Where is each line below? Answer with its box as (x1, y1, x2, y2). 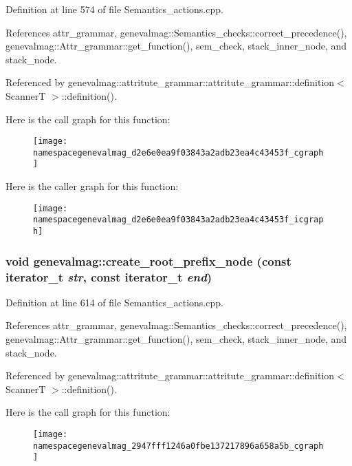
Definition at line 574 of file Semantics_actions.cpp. (5, 2, 223, 16)
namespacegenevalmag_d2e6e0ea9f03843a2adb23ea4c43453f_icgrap (33, 215, 324, 225)
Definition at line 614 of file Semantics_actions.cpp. (5, 295, 223, 309)
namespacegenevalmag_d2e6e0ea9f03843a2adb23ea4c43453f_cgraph (33, 147, 324, 158)
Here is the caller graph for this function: (5, 179, 179, 193)
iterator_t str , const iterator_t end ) (5, 268, 212, 285)
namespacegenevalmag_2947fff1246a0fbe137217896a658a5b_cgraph (33, 441, 324, 451)
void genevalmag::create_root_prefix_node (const (5, 252, 291, 269)
